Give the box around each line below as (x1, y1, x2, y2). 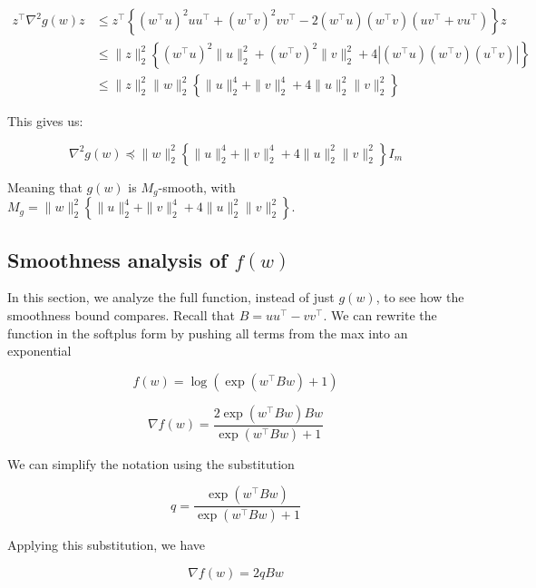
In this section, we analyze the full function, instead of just (7, 288, 335, 307)
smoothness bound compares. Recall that (7, 305, 235, 324)
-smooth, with (158, 177, 236, 196)
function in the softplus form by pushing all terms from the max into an (7, 323, 408, 342)
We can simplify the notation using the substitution (7, 454, 295, 473)
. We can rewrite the (323, 305, 437, 324)
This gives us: (7, 112, 83, 131)
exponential (7, 341, 72, 360)
